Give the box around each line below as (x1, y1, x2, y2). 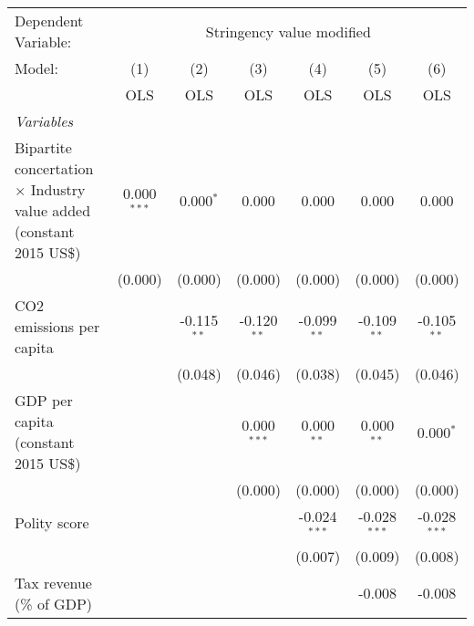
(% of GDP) (15, 592, 93, 614)
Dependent (15, 10, 84, 31)
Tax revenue (15, 571, 92, 593)
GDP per (15, 390, 73, 411)
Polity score (15, 512, 89, 534)
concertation (15, 158, 94, 179)
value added (15, 200, 91, 221)
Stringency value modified (205, 20, 371, 42)
